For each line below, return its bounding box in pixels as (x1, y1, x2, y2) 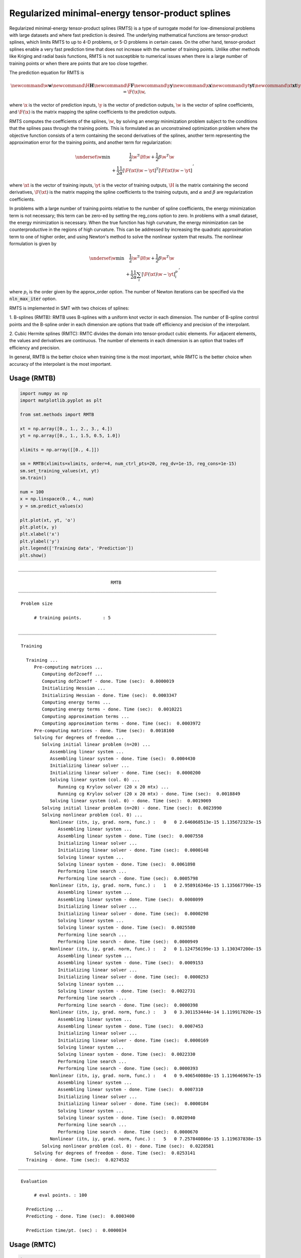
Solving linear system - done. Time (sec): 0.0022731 (58, 988, 196, 994)
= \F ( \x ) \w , (123, 89, 146, 95)
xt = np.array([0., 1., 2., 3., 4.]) (20, 426, 113, 431)
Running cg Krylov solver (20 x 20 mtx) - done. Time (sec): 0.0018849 (58, 791, 241, 797)
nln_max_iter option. (9, 296, 57, 302)
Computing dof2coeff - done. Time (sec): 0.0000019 (42, 678, 175, 684)
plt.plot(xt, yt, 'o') (20, 517, 76, 523)
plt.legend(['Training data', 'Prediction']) (20, 545, 134, 551)
